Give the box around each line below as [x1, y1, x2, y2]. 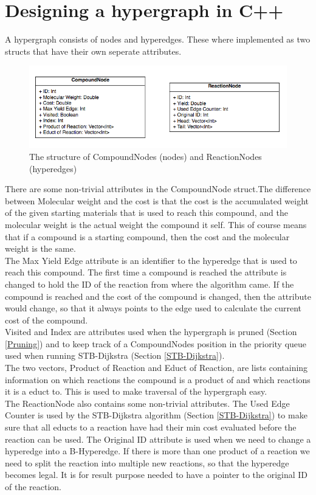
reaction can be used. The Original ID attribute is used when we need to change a [5, 432, 311, 445]
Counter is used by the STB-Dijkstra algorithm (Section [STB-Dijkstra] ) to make [5, 409, 307, 421]
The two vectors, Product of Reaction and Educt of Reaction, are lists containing [5, 361, 308, 374]
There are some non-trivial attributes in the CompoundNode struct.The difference [5, 182, 311, 195]
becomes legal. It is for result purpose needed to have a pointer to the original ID [5, 468, 308, 481]
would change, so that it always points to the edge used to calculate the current [5, 302, 302, 314]
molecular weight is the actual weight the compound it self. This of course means [5, 218, 307, 230]
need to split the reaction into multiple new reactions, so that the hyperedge [5, 456, 289, 469]
